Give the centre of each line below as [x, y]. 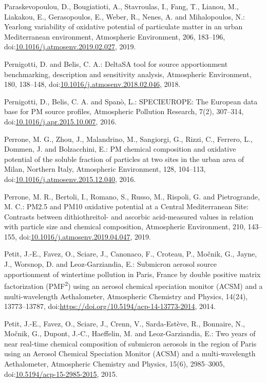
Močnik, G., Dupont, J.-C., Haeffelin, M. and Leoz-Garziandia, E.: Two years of [130, 333]
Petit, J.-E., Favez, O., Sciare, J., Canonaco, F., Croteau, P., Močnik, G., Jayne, [131, 254]
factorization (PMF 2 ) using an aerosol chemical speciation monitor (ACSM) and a [133, 285]
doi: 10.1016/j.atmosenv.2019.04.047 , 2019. [85, 236]
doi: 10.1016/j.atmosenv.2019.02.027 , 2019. [70, 47]
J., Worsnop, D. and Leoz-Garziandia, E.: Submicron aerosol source [110, 264]
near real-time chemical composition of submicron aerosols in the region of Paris [130, 343]
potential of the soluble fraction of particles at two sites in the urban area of [124, 159]
